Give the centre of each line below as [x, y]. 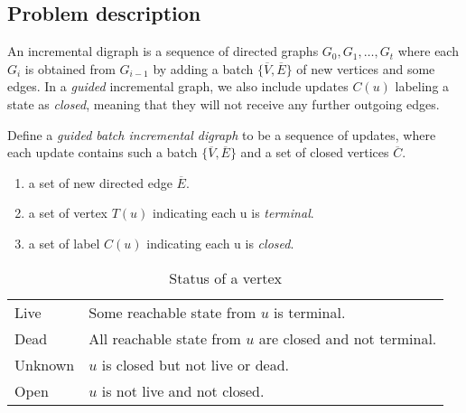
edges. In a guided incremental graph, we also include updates [178, 86]
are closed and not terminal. [348, 338]
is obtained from [70, 68]
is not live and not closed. [183, 390]
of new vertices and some [366, 68]
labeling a [422, 86]
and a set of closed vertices [315, 152]
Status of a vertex [225, 277]
